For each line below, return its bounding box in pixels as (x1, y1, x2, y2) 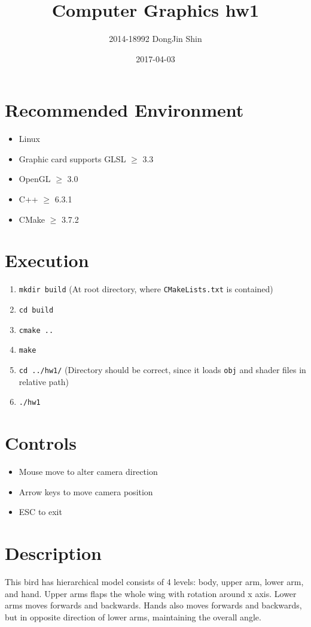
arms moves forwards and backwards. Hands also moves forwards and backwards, (5, 599, 302, 611)
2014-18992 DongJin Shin (109, 32, 202, 45)
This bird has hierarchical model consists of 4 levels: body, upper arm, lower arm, (5, 575, 304, 587)
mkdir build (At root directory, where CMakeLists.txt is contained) (19, 283, 273, 295)
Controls (5, 431, 77, 455)
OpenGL (19, 172, 51, 185)
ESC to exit (19, 505, 62, 518)
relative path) (19, 375, 69, 387)
